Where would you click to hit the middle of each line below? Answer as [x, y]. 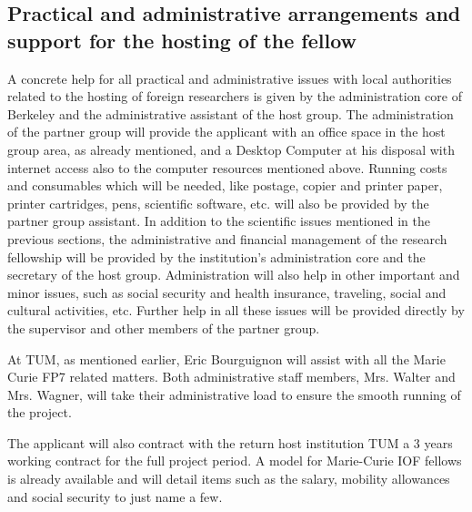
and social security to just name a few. [115, 496]
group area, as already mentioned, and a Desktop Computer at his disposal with [231, 149]
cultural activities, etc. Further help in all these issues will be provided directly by [236, 310]
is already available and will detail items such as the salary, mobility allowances [229, 479]
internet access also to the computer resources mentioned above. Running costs [227, 167]
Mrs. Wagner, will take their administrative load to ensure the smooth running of [234, 394]
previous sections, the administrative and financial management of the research [227, 238]
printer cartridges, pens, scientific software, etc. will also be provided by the [218, 203]
